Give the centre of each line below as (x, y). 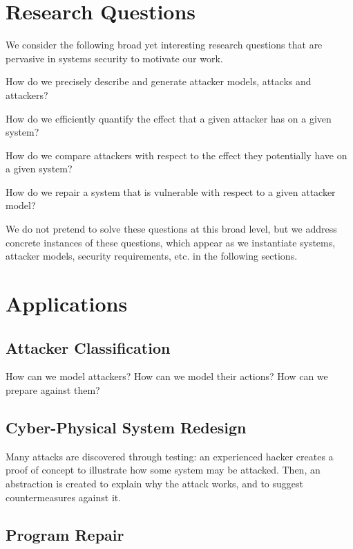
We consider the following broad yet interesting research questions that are (164, 45)
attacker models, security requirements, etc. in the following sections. (152, 256)
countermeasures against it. (64, 497)
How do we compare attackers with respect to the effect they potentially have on (176, 155)
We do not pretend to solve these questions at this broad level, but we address (171, 229)
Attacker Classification (88, 347)
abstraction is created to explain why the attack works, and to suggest (154, 483)
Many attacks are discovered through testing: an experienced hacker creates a (170, 456)
